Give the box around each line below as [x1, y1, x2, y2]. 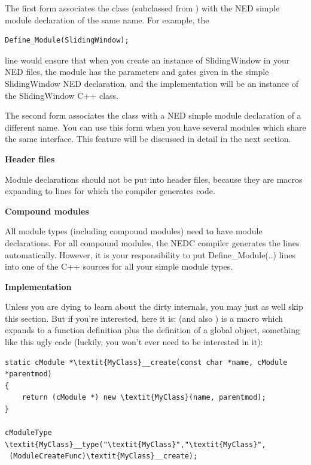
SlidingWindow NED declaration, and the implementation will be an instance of [5, 77, 298, 89]
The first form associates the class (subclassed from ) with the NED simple [5, 2, 280, 14]
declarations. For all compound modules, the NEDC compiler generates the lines [5, 236, 300, 249]
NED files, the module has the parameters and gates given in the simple [5, 65, 269, 78]
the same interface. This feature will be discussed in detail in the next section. [5, 132, 291, 145]
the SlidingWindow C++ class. [5, 89, 118, 101]
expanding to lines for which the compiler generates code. [5, 185, 215, 197]
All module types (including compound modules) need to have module [5, 225, 263, 237]
